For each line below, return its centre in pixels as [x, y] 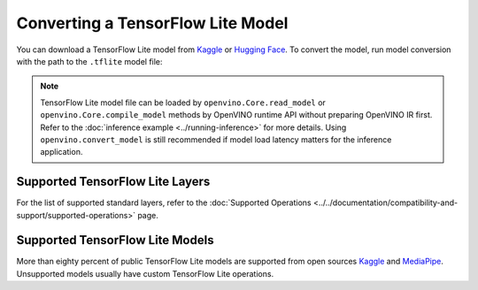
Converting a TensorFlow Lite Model [152, 23]
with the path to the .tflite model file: [89, 61]
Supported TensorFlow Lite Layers [113, 182]
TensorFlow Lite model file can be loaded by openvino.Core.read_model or [183, 103]
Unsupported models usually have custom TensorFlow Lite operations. [145, 273]
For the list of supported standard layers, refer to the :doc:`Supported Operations [164, 202]
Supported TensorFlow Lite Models [115, 240]
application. [62, 152]
